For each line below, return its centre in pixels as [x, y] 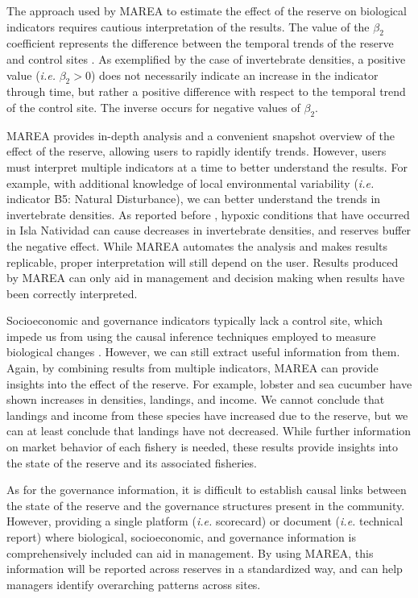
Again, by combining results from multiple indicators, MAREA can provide [192, 368]
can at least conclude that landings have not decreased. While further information [209, 431]
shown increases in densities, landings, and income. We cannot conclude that [196, 399]
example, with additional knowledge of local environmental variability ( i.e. [190, 183]
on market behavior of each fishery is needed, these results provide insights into [203, 447]
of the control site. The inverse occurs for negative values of [153, 107]
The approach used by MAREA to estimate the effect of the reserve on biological [207, 10]
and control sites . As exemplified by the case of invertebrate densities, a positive [206, 58]
